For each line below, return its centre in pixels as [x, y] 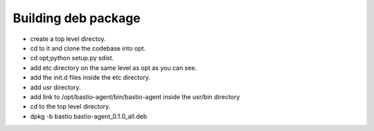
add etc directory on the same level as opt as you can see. [114, 68]
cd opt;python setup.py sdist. [72, 58]
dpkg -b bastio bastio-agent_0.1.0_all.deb [89, 116]
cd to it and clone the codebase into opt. [88, 48]
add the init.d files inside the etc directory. [90, 78]
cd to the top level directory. [70, 107]
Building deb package [77, 18]
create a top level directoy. [68, 39]
